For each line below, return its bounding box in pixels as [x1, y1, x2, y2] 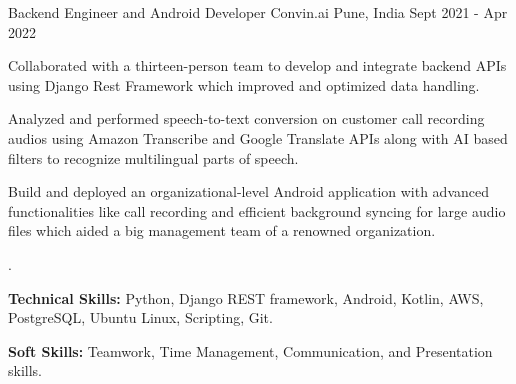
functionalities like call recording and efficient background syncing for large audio [8, 200, 506, 221]
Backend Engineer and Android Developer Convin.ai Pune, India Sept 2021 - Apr [8, 2, 508, 22]
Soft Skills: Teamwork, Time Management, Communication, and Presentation [8, 340, 493, 361]
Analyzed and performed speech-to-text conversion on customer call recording [8, 108, 485, 129]
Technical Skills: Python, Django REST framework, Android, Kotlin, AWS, [8, 287, 484, 308]
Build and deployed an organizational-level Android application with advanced [8, 181, 490, 202]
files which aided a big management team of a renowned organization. [8, 220, 436, 241]
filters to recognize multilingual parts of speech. [8, 147, 299, 168]
